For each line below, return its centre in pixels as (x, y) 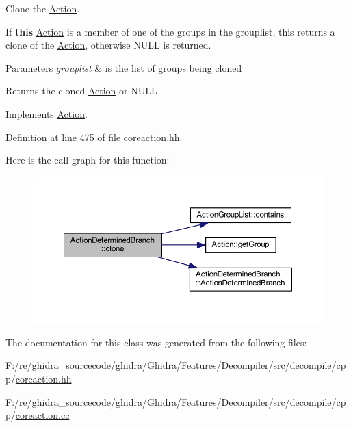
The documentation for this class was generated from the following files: (156, 342)
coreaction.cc (42, 415)
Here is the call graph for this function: (88, 160)
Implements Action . (47, 113)
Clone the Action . (43, 8)
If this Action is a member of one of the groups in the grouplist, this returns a (170, 31)
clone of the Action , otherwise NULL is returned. (108, 45)
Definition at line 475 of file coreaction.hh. (94, 137)
